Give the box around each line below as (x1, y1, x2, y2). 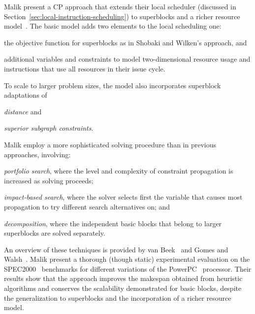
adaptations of (4, 90, 47, 100)
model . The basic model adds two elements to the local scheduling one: (4, 21, 222, 31)
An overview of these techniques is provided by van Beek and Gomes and (4, 244, 228, 254)
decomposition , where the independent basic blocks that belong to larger (4, 218, 222, 228)
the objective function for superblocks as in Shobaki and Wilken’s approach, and (4, 37, 247, 47)
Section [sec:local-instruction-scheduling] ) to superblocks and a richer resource (4, 11, 240, 21)
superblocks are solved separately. (4, 228, 105, 238)
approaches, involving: (4, 149, 71, 159)
